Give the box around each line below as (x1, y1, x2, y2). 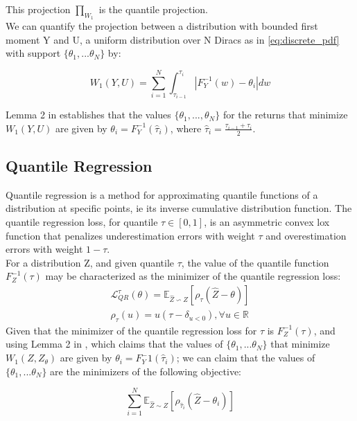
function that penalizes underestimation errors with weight (6, 228, 255, 242)
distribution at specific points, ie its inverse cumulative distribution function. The (6, 201, 352, 215)
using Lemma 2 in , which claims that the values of (6, 337, 223, 351)
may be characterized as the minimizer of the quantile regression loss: (45, 269, 341, 283)
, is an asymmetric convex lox (204, 215, 330, 229)
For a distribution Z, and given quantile (6, 255, 175, 269)
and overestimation (265, 228, 347, 242)
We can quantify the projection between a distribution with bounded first (6, 19, 318, 33)
